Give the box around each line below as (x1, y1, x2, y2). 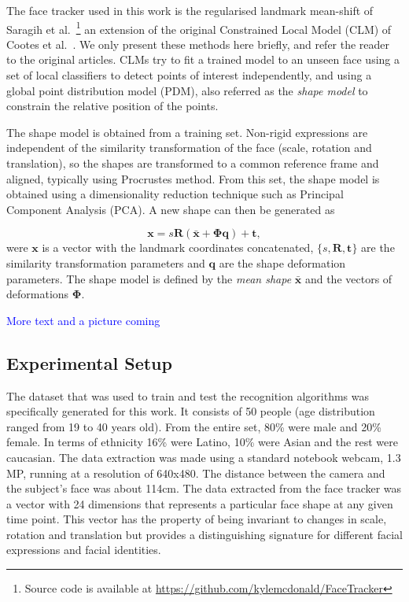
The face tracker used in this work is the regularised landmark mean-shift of (6, 2, 374, 18)
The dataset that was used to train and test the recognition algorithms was (6, 387, 369, 404)
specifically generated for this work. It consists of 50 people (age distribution (6, 403, 375, 419)
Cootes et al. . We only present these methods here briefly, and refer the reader (6, 35, 390, 52)
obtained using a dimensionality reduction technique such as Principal (6, 186, 344, 202)
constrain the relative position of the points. (6, 98, 219, 114)
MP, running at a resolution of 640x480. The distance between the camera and (6, 464, 385, 481)
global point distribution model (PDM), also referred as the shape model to (6, 82, 368, 98)
